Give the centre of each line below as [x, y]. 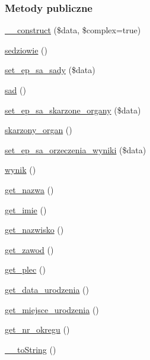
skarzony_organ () [39, 130]
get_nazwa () [29, 189]
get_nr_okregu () [37, 329]
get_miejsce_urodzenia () [52, 309]
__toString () [31, 349]
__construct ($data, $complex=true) [73, 30]
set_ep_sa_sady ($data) [50, 70]
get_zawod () [29, 249]
